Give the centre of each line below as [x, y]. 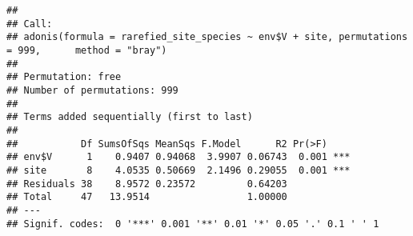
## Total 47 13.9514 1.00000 [147, 197]
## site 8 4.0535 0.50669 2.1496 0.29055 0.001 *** [178, 170]
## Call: [30, 24]
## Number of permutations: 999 [92, 90]
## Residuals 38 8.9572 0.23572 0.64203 [147, 184]
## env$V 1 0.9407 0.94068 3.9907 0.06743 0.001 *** [178, 157]
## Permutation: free [64, 77]
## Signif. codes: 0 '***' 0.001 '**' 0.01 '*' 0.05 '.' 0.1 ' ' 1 [193, 224]
